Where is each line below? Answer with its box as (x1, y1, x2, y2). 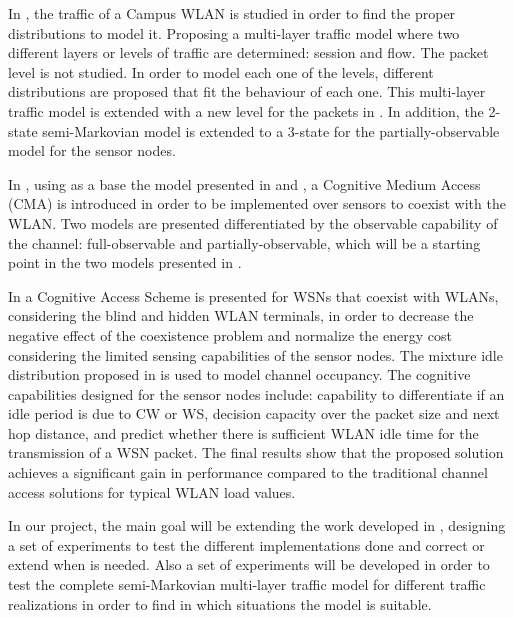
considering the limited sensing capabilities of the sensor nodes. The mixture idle (8, 344, 503, 365)
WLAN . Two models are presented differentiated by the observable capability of (8, 212, 498, 233)
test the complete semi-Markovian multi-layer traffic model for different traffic (8, 574, 486, 595)
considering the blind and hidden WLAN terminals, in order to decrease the (8, 305, 474, 326)
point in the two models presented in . (8, 252, 242, 273)
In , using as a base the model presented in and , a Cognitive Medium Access (8, 173, 481, 194)
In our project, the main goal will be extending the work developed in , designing (8, 515, 506, 536)
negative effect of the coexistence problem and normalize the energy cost (8, 324, 452, 345)
